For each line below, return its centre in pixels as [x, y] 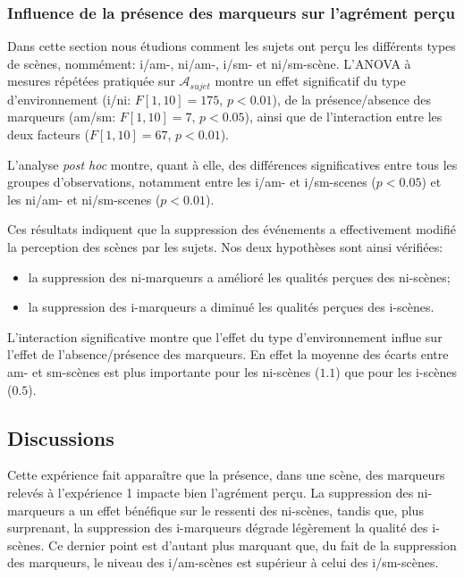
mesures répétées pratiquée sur [91, 81]
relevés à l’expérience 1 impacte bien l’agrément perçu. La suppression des [211, 492]
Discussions [61, 437]
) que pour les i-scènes [396, 371]
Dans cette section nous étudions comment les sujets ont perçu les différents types [232, 46]
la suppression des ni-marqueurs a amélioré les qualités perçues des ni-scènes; [239, 276]
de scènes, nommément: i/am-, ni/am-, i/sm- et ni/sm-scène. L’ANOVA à [209, 63]
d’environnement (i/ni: [69, 99]
